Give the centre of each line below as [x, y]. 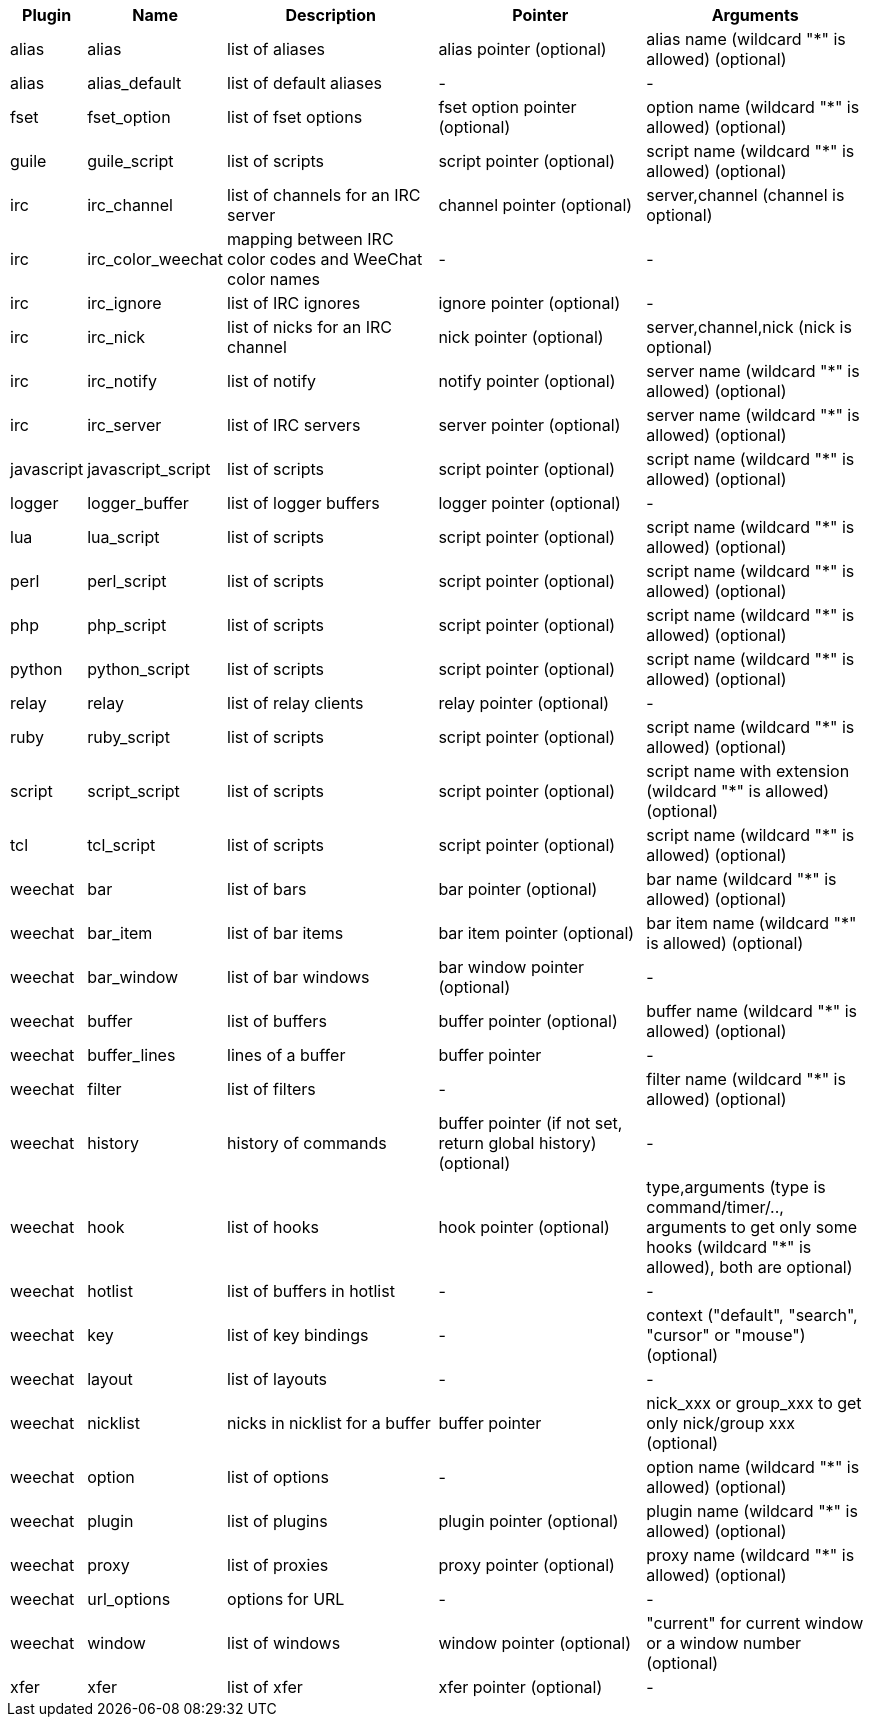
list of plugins [277, 1521]
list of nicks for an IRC [310, 327]
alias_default [134, 83]
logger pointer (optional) [529, 503]
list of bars [267, 889]
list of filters [271, 1089]
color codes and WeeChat [325, 259]
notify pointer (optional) [527, 381]
